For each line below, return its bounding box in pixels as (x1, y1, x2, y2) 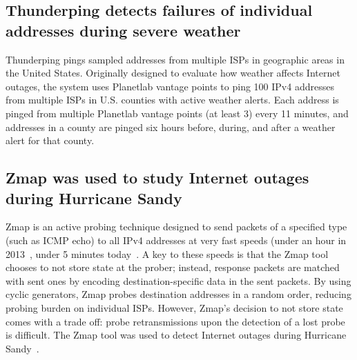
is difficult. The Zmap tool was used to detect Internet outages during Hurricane (6, 328, 347, 342)
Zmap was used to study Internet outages (6, 167, 309, 188)
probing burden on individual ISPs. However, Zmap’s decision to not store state (6, 300, 343, 314)
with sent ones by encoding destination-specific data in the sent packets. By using (6, 273, 351, 288)
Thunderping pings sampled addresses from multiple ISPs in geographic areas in (6, 52, 345, 66)
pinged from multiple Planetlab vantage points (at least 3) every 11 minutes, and (6, 106, 349, 120)
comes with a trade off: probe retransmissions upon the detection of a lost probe (6, 314, 345, 328)
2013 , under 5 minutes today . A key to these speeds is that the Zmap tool (6, 246, 329, 261)
